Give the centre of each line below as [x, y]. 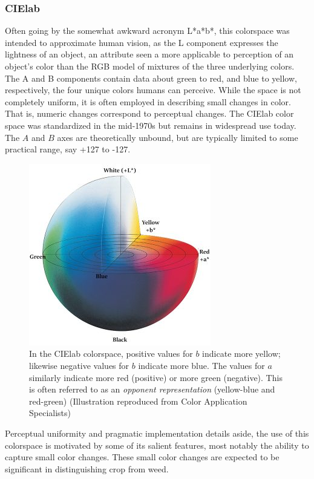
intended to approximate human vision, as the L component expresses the [142, 42]
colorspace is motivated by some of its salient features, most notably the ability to [157, 445]
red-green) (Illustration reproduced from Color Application [138, 401]
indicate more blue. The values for [201, 365]
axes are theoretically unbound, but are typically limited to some [178, 137]
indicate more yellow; [241, 354]
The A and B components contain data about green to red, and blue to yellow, [151, 78]
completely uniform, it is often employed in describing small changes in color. [148, 101]
